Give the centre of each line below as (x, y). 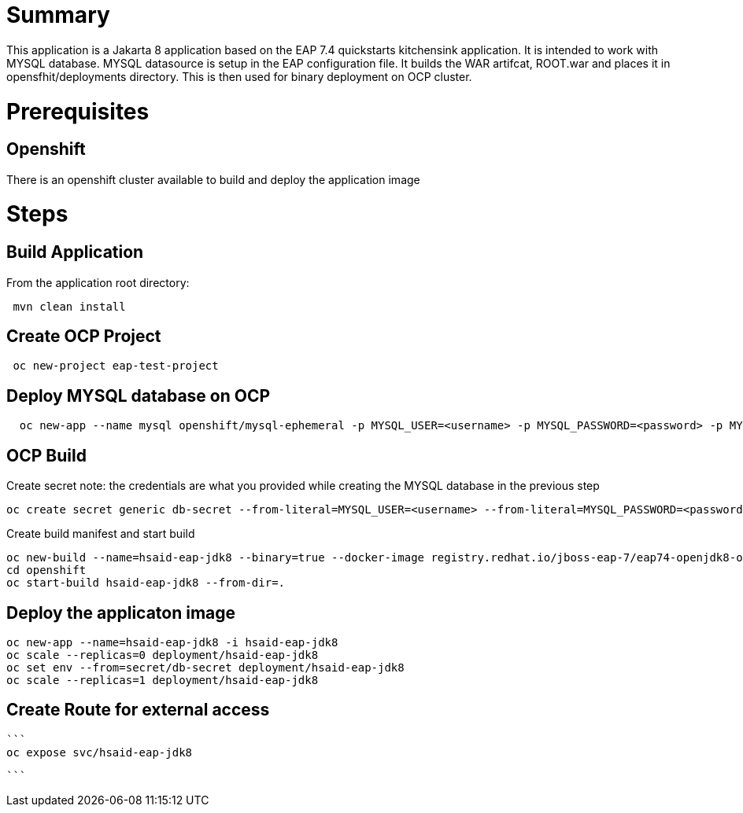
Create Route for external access (138, 710)
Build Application (75, 252)
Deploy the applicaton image (121, 613)
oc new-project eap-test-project (116, 366)
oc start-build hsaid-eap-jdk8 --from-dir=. (146, 583)
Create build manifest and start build (101, 534)
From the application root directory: (98, 282)
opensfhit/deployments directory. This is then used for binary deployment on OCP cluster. (239, 76)
